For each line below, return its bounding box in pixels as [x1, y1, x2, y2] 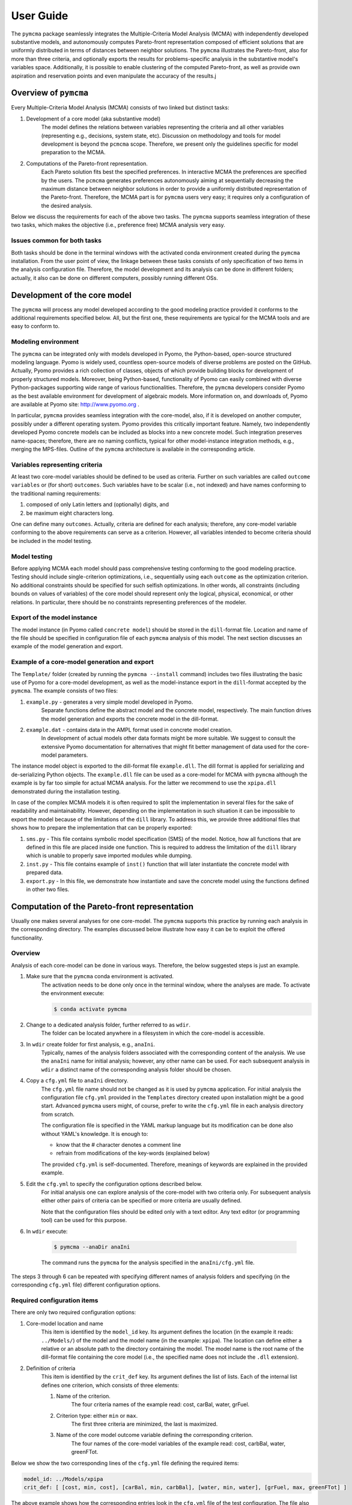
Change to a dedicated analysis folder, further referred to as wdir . [26, 1021, 191, 1028]
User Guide [11, 9, 68, 22]
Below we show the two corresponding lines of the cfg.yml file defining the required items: [11, 1459, 240, 1466]
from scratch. [41, 1111, 75, 1118]
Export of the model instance [11, 613, 98, 622]
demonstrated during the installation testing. [11, 787, 121, 795]
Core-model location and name [26, 1320, 103, 1327]
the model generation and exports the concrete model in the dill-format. [41, 715, 219, 722]
